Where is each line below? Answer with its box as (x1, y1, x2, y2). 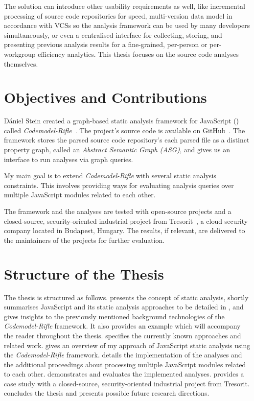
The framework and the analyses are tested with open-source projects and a (4, 206, 231, 216)
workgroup (4, 48, 36, 59)
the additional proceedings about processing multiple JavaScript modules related (4, 359, 246, 369)
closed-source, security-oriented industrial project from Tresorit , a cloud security (4, 215, 248, 226)
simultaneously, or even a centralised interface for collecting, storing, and (4, 29, 222, 40)
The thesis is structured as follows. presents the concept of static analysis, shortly (4, 292, 249, 302)
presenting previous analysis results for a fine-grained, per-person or (4, 39, 208, 49)
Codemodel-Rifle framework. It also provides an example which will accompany (4, 321, 241, 331)
